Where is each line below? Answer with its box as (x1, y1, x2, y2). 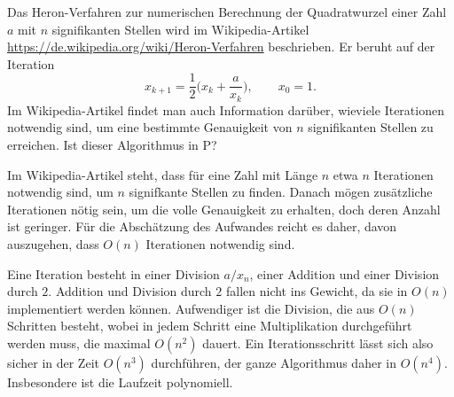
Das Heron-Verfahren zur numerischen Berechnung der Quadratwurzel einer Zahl (7, 3, 447, 20)
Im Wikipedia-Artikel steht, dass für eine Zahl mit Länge (7, 165, 318, 183)
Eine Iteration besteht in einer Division (7, 264, 220, 283)
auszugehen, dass (7, 235, 99, 253)
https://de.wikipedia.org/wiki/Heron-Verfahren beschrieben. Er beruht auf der (7, 37, 435, 56)
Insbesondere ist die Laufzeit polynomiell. (7, 373, 233, 392)
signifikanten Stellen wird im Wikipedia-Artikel (51, 19, 309, 38)
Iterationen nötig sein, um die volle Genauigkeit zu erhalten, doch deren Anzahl (7, 199, 441, 218)
